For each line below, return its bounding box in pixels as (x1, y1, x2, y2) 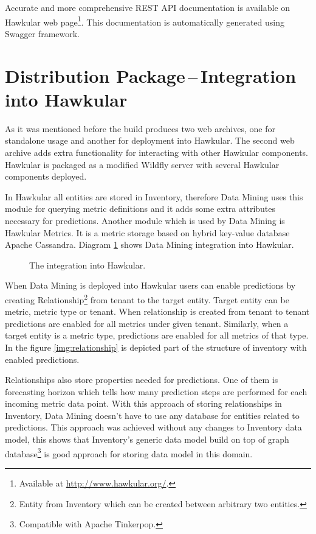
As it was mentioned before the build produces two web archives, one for (5, 122, 275, 135)
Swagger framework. (5, 27, 80, 40)
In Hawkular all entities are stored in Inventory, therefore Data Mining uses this (5, 190, 303, 203)
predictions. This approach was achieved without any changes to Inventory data (5, 421, 302, 434)
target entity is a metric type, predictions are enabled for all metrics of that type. (5, 329, 309, 342)
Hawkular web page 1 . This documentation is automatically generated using (5, 13, 284, 28)
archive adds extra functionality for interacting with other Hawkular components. (5, 146, 308, 158)
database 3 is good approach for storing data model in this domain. (5, 445, 253, 460)
